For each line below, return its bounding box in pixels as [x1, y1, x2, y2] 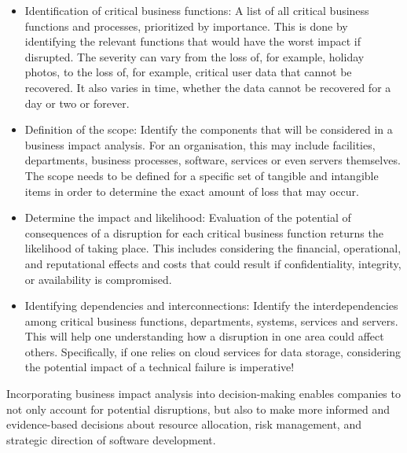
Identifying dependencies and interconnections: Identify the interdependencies [24, 297, 398, 314]
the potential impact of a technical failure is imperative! [24, 359, 295, 375]
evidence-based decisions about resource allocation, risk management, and [6, 416, 361, 433]
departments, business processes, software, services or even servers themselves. [24, 152, 401, 168]
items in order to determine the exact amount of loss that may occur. [24, 182, 359, 199]
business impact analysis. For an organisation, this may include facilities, [24, 136, 376, 153]
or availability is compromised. [24, 271, 172, 287]
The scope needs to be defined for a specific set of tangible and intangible [24, 167, 379, 183]
